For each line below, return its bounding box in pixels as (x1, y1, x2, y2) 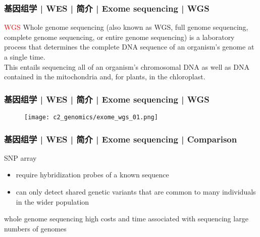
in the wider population (16, 196, 89, 207)
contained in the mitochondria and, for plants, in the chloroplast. (4, 71, 205, 82)
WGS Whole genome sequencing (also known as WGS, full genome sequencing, (4, 22, 248, 32)
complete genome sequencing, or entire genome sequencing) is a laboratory (4, 31, 235, 42)
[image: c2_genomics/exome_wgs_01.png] (24, 114, 158, 121)
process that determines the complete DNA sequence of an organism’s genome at (4, 41, 254, 52)
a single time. (4, 52, 45, 62)
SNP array (4, 152, 37, 163)
